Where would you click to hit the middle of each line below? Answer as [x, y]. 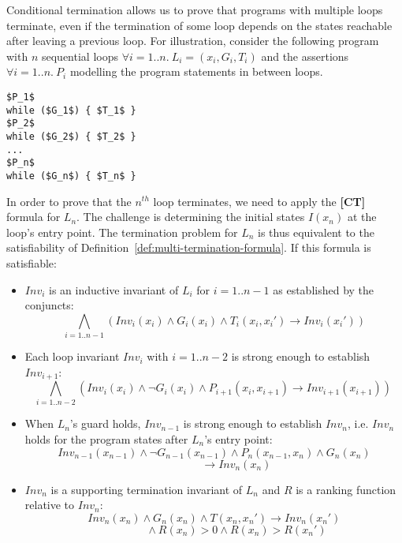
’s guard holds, [105, 423]
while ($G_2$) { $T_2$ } [71, 136]
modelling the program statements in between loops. [196, 71]
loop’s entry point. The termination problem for [122, 232]
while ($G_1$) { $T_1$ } [71, 110]
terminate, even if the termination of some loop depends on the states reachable [199, 25]
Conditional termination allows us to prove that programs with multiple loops [195, 9]
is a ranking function [346, 489]
